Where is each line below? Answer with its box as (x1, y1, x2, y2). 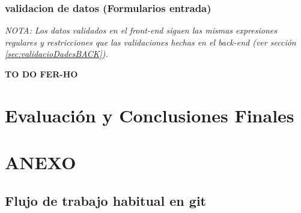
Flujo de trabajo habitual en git (5, 191, 206, 209)
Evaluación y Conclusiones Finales (5, 103, 294, 127)
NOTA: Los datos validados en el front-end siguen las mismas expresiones (5, 24, 277, 37)
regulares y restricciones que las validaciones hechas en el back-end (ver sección (5, 35, 296, 48)
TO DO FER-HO (5, 68, 78, 80)
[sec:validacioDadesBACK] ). (5, 47, 108, 60)
